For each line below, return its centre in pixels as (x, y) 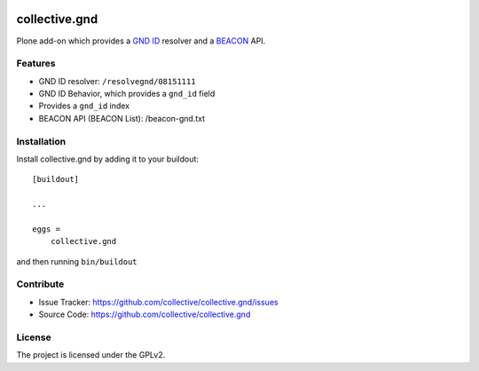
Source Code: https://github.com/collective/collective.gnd (145, 314)
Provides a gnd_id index (84, 106)
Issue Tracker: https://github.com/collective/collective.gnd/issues (158, 302)
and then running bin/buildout (77, 261)
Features (36, 64)
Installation (41, 141)
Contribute (40, 284)
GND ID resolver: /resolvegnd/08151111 (117, 81)
